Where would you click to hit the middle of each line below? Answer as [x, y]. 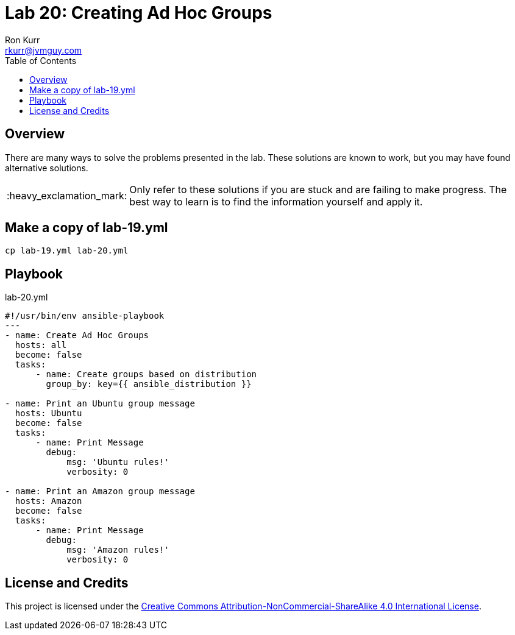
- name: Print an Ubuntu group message [100, 404]
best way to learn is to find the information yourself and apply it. [276, 201]
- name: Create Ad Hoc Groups [77, 335]
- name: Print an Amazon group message [100, 491]
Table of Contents [41, 60]
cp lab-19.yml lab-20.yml [67, 251]
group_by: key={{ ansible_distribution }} [149, 384]
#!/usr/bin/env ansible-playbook [85, 316]
